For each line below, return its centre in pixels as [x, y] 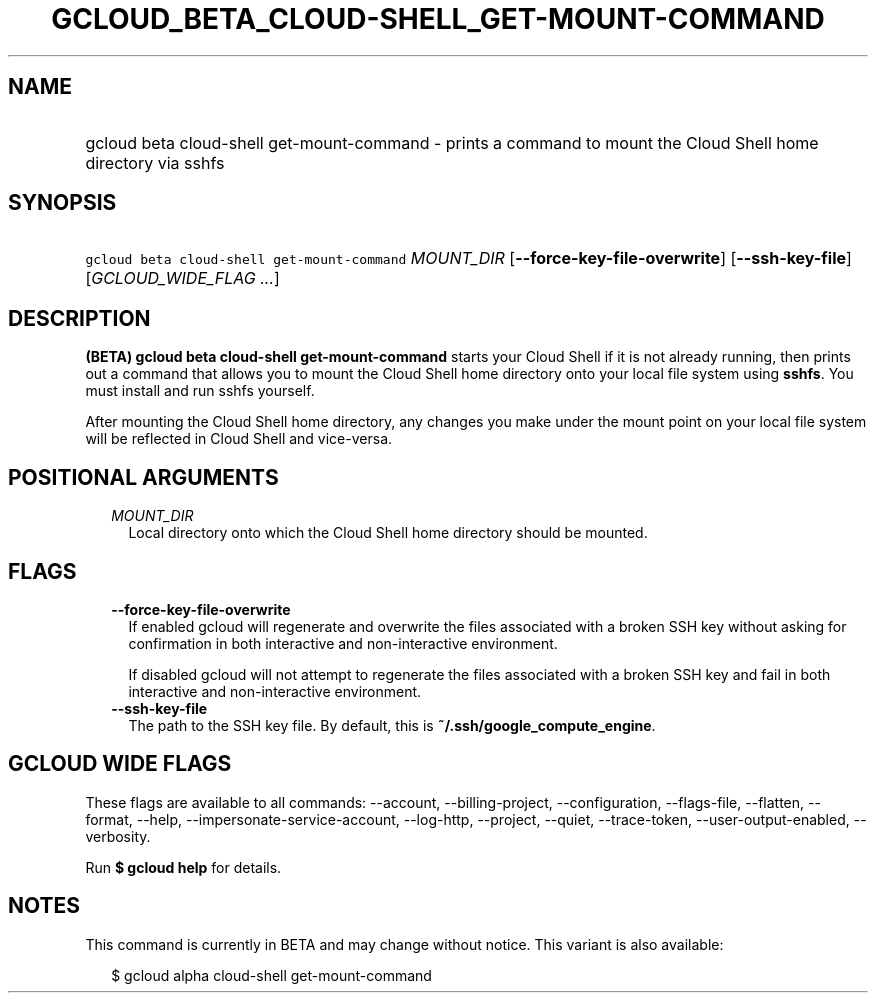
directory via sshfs [155, 162]
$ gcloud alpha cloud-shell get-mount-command [271, 975]
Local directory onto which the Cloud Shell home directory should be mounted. [388, 533]
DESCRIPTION [79, 318]
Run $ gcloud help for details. [183, 867]
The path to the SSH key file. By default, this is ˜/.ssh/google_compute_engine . [392, 725]
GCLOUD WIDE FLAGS [120, 764]
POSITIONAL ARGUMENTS [143, 477]
